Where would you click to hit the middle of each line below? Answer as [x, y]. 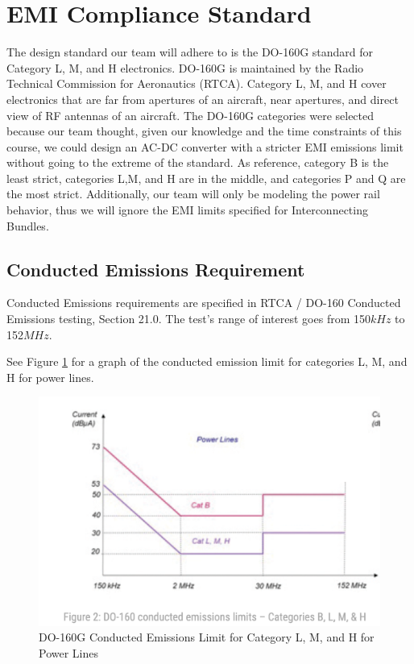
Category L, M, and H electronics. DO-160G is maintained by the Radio [185, 67]
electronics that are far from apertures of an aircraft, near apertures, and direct [203, 99]
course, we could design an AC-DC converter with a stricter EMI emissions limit [205, 146]
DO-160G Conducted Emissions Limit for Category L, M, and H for [207, 637]
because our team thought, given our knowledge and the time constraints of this [204, 131]
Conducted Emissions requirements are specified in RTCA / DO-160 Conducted [204, 303]
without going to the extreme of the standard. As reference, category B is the [198, 162]
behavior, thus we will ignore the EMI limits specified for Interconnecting [187, 210]
